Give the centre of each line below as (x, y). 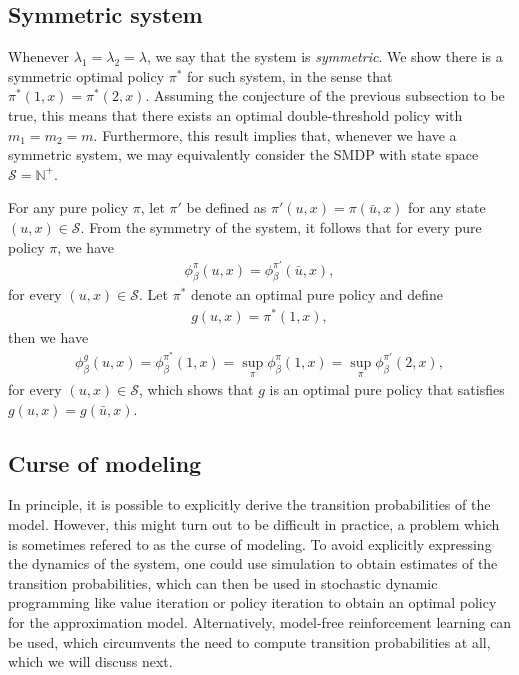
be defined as (226, 207)
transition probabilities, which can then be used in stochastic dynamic (223, 582)
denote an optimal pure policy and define (317, 294)
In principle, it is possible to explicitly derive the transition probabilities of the (249, 504)
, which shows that (196, 389)
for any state (447, 207)
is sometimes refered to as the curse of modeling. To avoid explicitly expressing (250, 543)
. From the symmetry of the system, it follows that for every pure (281, 226)
